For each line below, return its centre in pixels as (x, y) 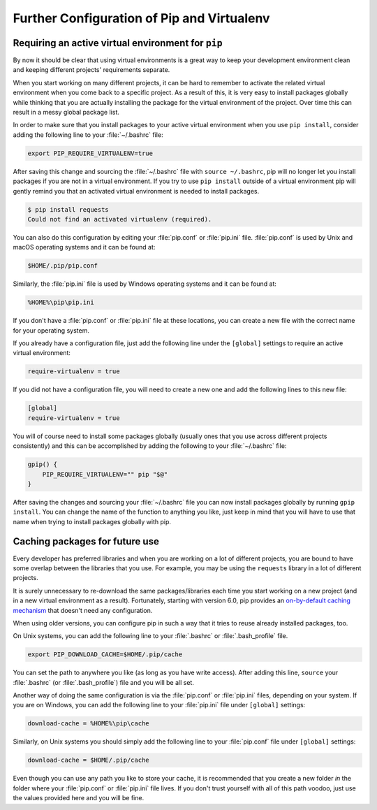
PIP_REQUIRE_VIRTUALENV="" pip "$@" (105, 474)
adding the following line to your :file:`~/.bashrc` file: (88, 135)
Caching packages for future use (86, 542)
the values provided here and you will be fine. (79, 798)
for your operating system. (51, 330)
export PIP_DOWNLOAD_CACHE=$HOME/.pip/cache (105, 654)
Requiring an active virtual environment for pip (118, 43)
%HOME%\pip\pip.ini (61, 303)
